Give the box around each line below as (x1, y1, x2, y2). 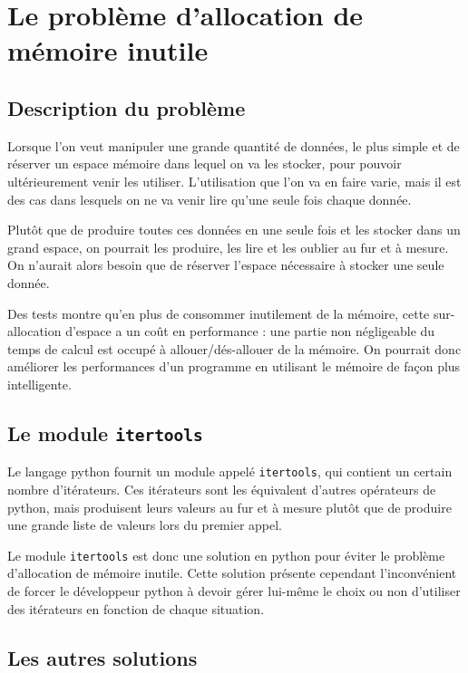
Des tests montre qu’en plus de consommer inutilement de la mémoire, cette (7, 303, 430, 322)
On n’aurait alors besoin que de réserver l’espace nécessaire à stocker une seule (7, 255, 444, 274)
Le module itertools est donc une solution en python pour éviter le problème (7, 545, 445, 564)
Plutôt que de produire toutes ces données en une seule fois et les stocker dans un (7, 220, 461, 239)
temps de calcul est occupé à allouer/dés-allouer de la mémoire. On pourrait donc (7, 339, 462, 358)
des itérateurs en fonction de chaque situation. (7, 599, 265, 618)
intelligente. (7, 374, 72, 393)
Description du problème (7, 93, 246, 121)
